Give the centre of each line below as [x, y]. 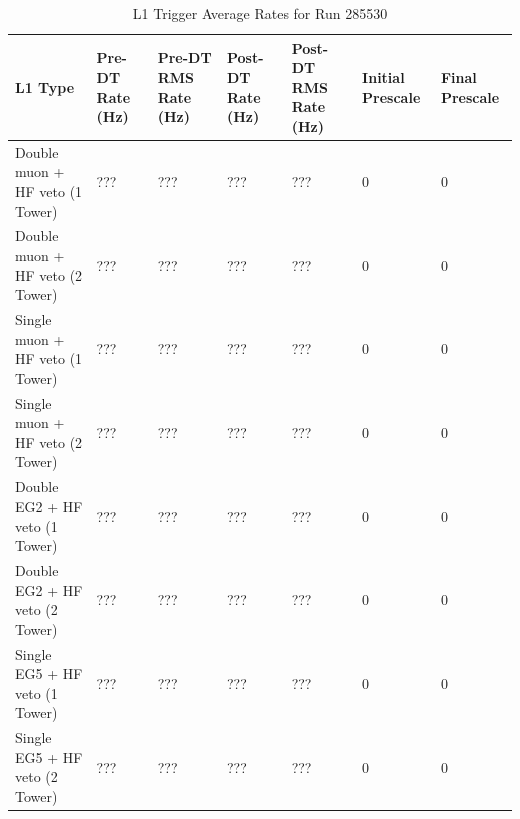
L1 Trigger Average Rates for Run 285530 [260, 13]
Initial [383, 76]
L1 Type [45, 86]
